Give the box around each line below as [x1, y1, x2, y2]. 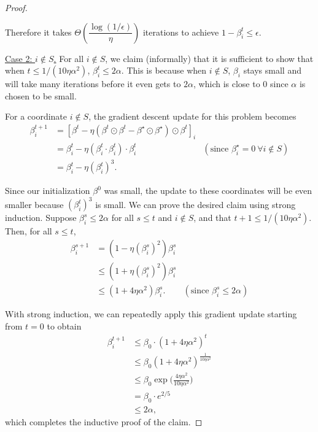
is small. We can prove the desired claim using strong [95, 198, 296, 210]
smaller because [5, 198, 64, 210]
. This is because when [121, 64, 207, 77]
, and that [193, 211, 231, 224]
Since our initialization [5, 184, 90, 197]
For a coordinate [5, 110, 68, 123]
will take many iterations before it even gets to [5, 77, 181, 90]
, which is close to [193, 77, 260, 90]
